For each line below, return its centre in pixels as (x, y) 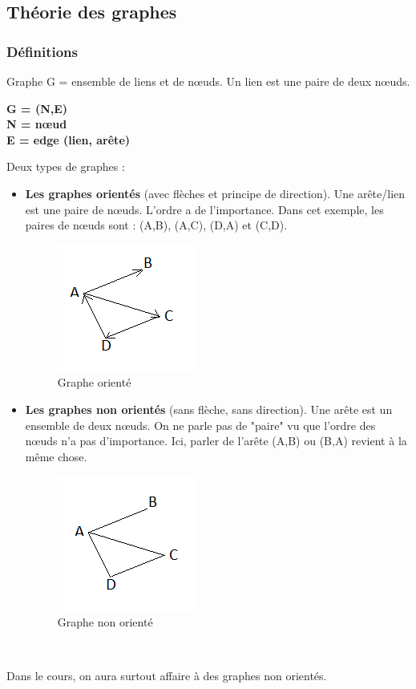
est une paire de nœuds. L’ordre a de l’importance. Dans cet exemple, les (204, 209)
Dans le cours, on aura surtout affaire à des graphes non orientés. (167, 676)
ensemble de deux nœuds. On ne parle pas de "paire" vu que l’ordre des (200, 425)
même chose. (56, 456)
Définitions (42, 51)
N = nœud (37, 124)
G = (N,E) (37, 108)
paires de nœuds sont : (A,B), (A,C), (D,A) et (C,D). (156, 225)
